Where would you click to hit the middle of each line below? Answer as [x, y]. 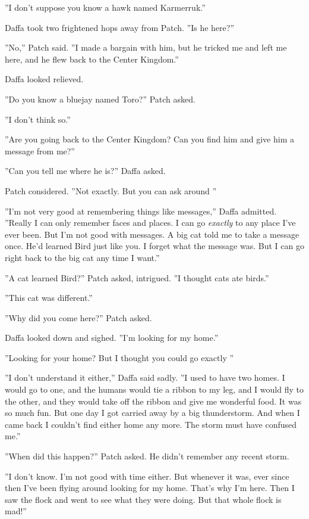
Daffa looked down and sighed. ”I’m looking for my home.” [112, 338]
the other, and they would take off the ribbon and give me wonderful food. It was [153, 401]
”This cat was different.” [49, 298]
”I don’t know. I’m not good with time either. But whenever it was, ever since [147, 476]
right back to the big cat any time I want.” [82, 257]
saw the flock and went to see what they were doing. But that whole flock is [143, 499]
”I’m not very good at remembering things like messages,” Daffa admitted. [141, 211]
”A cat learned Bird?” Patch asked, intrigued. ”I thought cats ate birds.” [137, 277]
